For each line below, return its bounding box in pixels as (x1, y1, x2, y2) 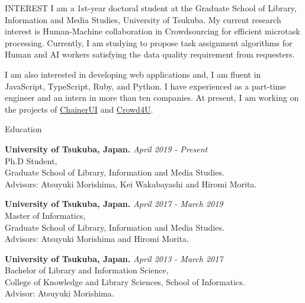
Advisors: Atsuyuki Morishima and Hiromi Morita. (5, 232, 189, 245)
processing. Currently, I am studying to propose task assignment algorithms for (5, 36, 293, 49)
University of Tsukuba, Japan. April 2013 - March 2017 (5, 252, 223, 264)
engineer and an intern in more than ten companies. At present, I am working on (5, 91, 299, 104)
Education (5, 123, 42, 135)
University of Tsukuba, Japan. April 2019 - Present (5, 142, 208, 155)
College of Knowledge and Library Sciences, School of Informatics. (5, 275, 245, 288)
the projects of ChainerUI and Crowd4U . (5, 103, 153, 115)
